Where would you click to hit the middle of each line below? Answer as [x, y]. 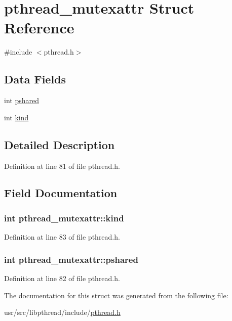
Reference [39, 28]
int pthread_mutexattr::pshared [71, 259]
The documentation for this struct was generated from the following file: [116, 295]
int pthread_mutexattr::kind [64, 218]
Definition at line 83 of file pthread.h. [62, 237]
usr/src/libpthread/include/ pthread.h [62, 312]
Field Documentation [61, 193]
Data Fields [35, 79]
